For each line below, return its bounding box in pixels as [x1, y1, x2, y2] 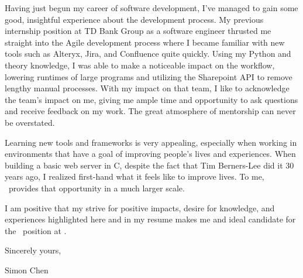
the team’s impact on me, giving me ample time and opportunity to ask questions [5, 93, 298, 105]
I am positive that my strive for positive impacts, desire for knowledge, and [5, 201, 275, 214]
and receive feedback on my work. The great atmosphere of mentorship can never [5, 105, 296, 117]
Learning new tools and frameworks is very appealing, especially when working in [5, 136, 297, 148]
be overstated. [5, 116, 55, 128]
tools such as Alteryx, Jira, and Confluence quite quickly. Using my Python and [5, 47, 291, 60]
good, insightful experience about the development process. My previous [5, 13, 264, 25]
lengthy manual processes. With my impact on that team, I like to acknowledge [5, 82, 290, 94]
